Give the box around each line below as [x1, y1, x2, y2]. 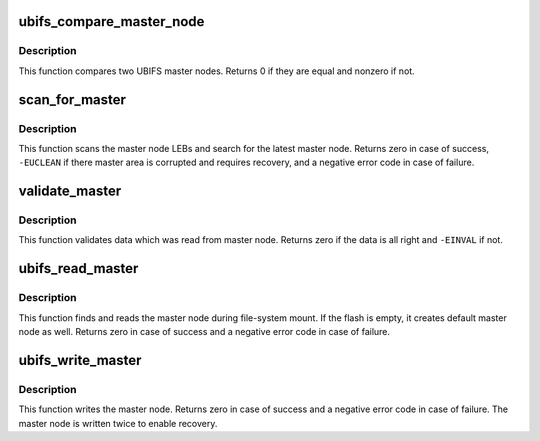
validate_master [18, 183, 122, 200]
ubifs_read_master [18, 260, 139, 277]
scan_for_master [18, 91, 127, 108]
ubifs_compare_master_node [18, 13, 205, 30]
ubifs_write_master [18, 351, 142, 369]
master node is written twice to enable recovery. [18, 417, 218, 429]
